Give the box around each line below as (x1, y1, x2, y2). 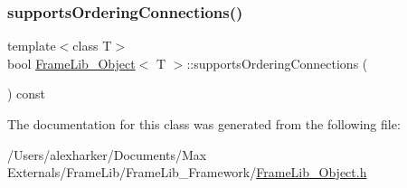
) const (7, 84, 46, 103)
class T (72, 36, 112, 55)
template (7, 36, 56, 55)
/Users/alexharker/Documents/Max (7, 145, 207, 164)
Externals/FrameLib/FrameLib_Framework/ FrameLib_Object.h (7, 163, 367, 182)
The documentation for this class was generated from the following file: (7, 115, 401, 133)
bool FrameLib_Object (7, 53, 136, 72)
